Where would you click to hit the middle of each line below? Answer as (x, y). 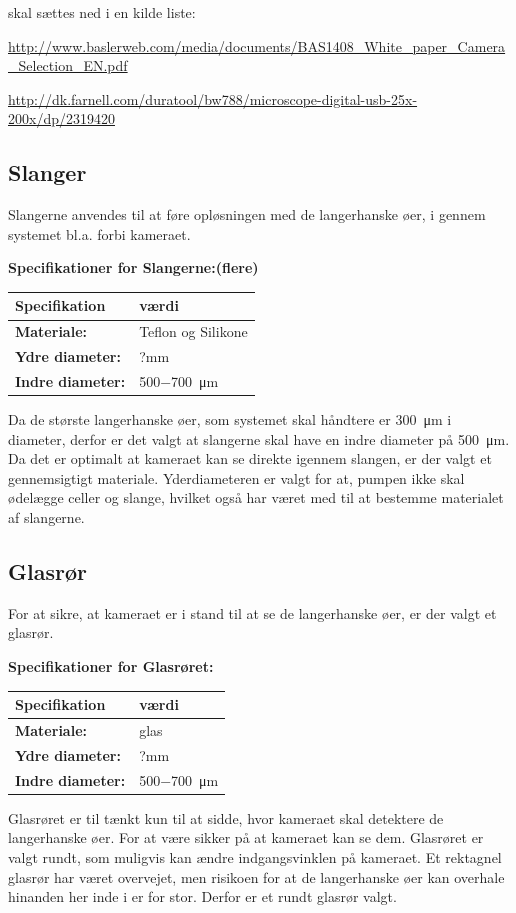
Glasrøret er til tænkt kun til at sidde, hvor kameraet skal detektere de (226, 817)
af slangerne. (46, 517)
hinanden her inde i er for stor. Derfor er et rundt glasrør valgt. (202, 896)
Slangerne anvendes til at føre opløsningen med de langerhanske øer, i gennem (247, 214)
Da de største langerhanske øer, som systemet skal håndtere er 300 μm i (230, 419)
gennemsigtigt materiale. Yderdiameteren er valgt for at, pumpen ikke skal (236, 477)
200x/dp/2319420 (61, 118)
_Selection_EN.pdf (68, 65)
